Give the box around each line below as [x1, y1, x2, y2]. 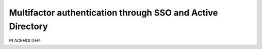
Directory [9, 21, 48, 32]
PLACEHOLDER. [9, 38, 41, 44]
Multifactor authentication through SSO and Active [9, 7, 218, 18]
